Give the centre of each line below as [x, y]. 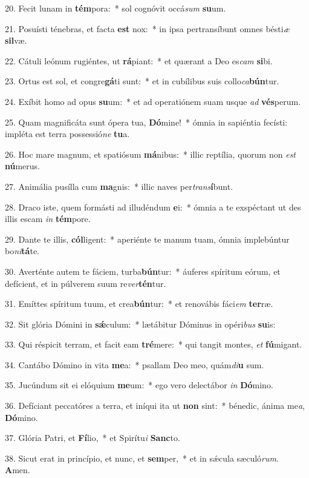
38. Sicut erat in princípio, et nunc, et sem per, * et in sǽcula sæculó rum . [142, 458]
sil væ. [16, 40]
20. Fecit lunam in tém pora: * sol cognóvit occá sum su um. [115, 8]
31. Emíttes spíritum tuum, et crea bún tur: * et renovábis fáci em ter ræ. [139, 304]
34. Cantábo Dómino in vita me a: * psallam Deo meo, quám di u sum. [135, 364]
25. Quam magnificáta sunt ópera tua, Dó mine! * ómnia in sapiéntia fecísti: [146, 122]
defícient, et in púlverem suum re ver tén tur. [86, 283]
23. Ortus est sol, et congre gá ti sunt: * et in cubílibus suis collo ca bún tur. [142, 81]
